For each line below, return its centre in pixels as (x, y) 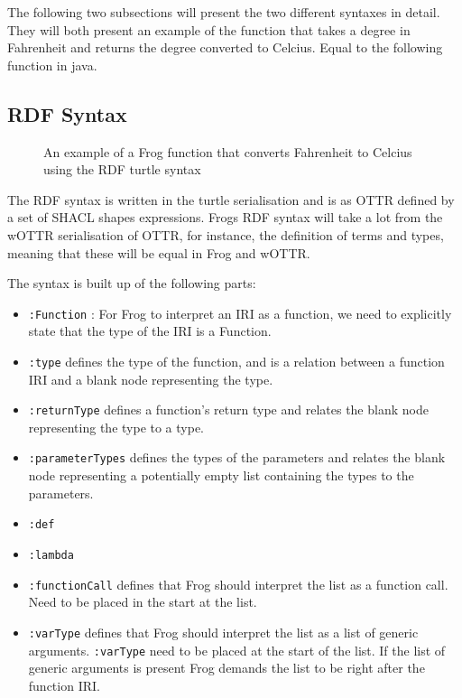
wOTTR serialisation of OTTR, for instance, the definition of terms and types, (226, 234)
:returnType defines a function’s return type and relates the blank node (228, 409)
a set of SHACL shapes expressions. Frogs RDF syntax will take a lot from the (225, 217)
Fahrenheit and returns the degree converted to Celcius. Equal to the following (225, 47)
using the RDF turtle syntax (122, 169)
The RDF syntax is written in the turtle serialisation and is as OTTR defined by (231, 199)
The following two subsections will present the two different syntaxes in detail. (224, 12)
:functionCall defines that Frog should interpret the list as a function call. (238, 584)
